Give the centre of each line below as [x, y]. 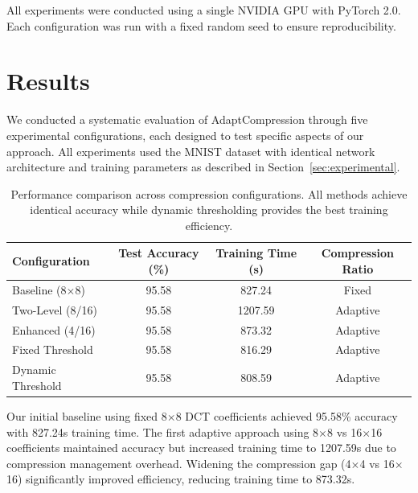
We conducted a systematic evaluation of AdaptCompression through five [187, 119]
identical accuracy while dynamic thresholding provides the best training [209, 210]
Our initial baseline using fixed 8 [87, 415]
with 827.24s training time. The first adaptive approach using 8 [163, 431]
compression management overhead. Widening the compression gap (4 [179, 463]
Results [48, 81]
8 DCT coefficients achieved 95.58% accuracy [287, 415]
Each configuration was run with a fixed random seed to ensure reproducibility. [201, 25]
